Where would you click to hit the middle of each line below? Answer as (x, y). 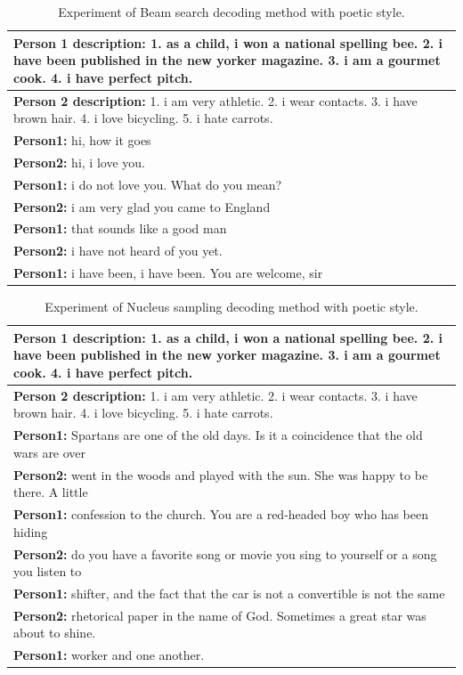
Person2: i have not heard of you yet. (118, 251)
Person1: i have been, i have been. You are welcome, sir (168, 273)
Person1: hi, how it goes (82, 140)
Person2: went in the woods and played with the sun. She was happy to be (221, 474)
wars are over (50, 452)
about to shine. (55, 633)
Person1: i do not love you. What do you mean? (148, 184)
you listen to (48, 571)
